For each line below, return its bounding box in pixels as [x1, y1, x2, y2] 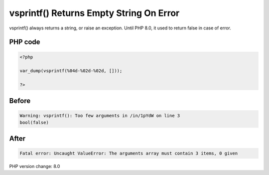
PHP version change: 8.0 [9, 163, 60, 169]
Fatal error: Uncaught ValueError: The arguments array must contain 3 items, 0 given [19, 150, 238, 156]
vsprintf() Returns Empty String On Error [9, 7, 180, 18]
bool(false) [19, 120, 49, 126]
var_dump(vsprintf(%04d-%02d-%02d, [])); [19, 68, 123, 74]
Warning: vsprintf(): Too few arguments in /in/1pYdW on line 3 [19, 113, 180, 118]
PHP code [9, 38, 40, 46]
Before [9, 96, 31, 105]
